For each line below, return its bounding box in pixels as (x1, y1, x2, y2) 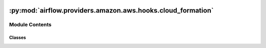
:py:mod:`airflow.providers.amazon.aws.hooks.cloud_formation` (9, 6, 214, 15)
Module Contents (9, 21, 52, 28)
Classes (9, 34, 27, 41)
